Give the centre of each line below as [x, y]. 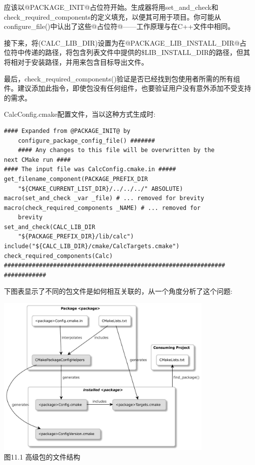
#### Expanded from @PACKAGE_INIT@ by [67, 131]
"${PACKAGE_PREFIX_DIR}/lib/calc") [76, 237]
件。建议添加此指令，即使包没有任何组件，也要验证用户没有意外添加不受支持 [127, 88]
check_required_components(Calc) [58, 256]
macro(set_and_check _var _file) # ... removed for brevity [104, 198]
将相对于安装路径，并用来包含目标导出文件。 [76, 62]
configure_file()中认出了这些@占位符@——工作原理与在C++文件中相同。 [119, 26]
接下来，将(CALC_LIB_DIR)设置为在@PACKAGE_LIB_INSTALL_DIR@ [122, 42]
